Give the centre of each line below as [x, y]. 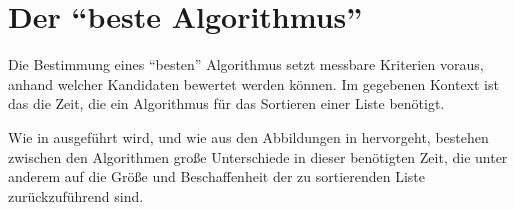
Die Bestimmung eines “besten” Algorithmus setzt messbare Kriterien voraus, [246, 64]
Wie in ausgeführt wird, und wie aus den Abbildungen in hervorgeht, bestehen [248, 136]
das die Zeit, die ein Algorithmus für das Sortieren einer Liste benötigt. [226, 103]
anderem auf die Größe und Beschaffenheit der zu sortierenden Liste [217, 176]
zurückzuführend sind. [76, 195]
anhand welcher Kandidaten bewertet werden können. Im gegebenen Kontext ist [253, 83]
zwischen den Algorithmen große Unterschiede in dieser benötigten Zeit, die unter [258, 156]
